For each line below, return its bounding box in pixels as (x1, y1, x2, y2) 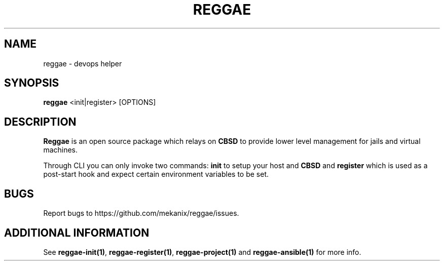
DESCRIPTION (4, 115, 77, 128)
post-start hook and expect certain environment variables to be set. (43, 170, 269, 179)
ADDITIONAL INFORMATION (4, 226, 150, 239)
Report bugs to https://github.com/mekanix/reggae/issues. (43, 209, 239, 218)
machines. (43, 145, 78, 155)
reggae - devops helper (43, 59, 122, 68)
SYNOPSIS (4, 77, 59, 90)
